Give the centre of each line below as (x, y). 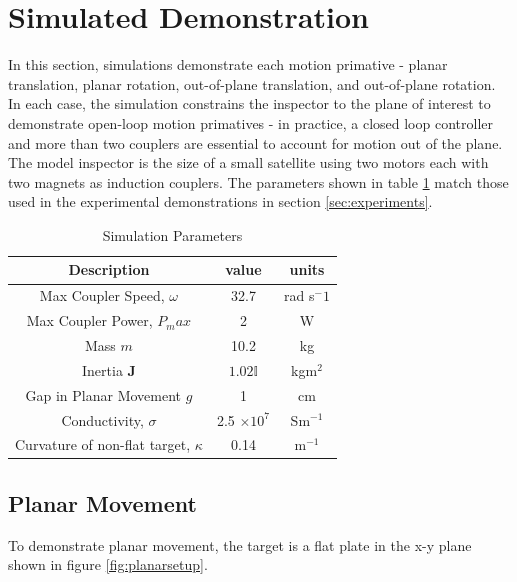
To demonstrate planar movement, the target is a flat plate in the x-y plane (240, 544)
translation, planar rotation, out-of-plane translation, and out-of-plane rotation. (252, 83)
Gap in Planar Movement (103, 394)
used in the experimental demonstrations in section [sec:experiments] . (220, 201)
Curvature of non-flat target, (103, 444)
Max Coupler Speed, (102, 295)
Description (109, 269)
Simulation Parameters (172, 234)
